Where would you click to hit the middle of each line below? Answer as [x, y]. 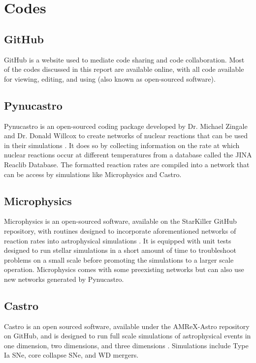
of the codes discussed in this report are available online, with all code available [124, 69]
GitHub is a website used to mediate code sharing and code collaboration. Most [124, 59]
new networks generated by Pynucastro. [64, 279]
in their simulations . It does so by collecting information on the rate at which [122, 145]
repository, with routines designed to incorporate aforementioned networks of [120, 230]
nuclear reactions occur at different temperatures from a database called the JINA [128, 155]
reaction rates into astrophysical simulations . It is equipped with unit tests [118, 240]
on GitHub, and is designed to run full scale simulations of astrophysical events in [128, 336]
